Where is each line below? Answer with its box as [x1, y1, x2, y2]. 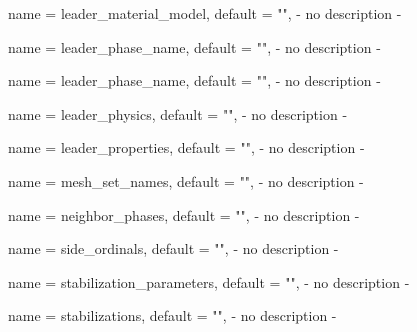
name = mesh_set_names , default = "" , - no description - [8, 170, 364, 191]
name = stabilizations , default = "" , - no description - [8, 305, 337, 326]
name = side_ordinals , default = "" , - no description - [8, 238, 339, 259]
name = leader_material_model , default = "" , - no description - [8, 3, 402, 23]
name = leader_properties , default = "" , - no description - [8, 137, 365, 158]
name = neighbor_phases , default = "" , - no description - [8, 204, 360, 225]
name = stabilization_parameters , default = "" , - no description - [8, 271, 410, 292]
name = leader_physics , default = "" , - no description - [8, 103, 348, 124]
